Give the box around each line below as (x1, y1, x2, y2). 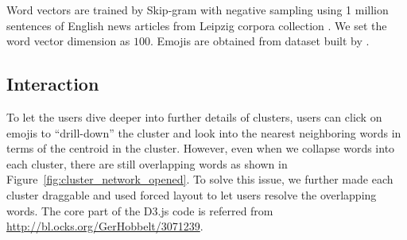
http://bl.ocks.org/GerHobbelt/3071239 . (6, 218, 203, 234)
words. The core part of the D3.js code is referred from (6, 202, 273, 219)
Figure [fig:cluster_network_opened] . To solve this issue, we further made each (6, 171, 393, 188)
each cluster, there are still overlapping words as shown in (6, 155, 288, 172)
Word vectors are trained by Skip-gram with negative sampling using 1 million (6, 2, 389, 17)
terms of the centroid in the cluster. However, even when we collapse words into (6, 140, 395, 157)
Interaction (6, 72, 99, 96)
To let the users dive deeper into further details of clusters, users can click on (6, 108, 382, 125)
